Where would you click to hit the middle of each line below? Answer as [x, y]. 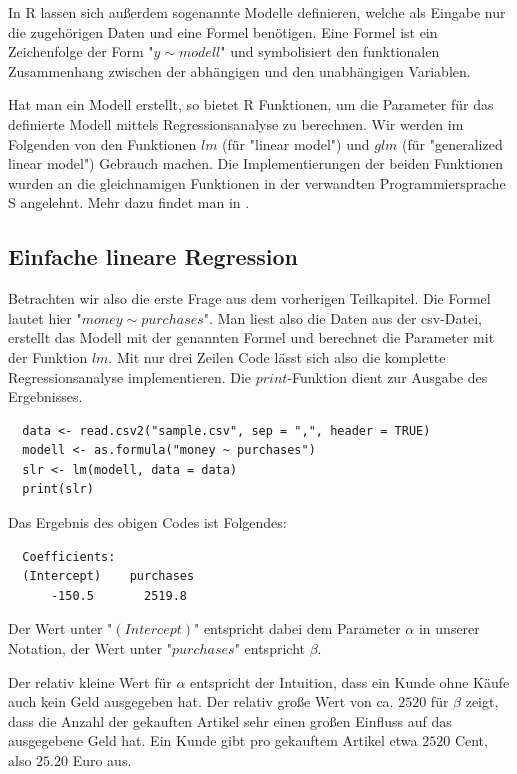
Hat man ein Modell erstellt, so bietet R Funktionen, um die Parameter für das [251, 104]
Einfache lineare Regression [153, 256]
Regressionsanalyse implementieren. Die [130, 376]
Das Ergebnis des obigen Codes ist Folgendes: [147, 522]
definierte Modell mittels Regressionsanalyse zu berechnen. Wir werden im [236, 123]
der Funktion [48, 356]
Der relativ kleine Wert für [90, 681]
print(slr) [58, 489]
